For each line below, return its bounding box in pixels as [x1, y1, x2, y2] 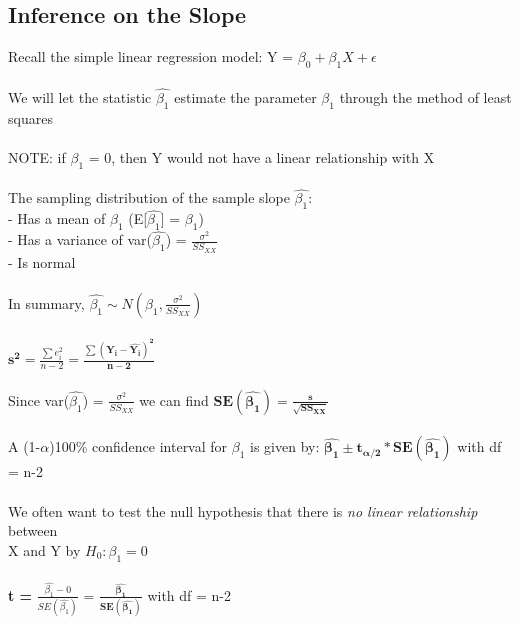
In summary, [8, 292, 85, 313]
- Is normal [8, 251, 76, 272]
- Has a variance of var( [8, 229, 153, 250]
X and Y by [8, 539, 81, 560]
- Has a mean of [8, 208, 106, 229]
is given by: [250, 436, 320, 457]
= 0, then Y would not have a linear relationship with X [88, 146, 435, 167]
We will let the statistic [8, 86, 152, 107]
